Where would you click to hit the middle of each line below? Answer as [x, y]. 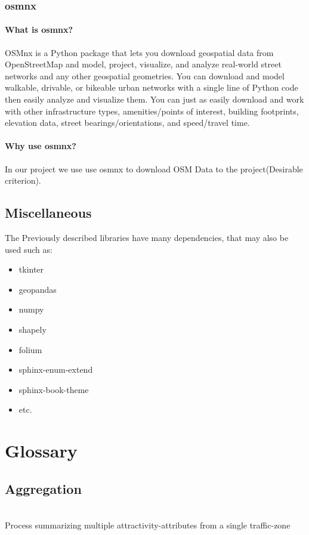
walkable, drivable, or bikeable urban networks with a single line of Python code [152, 87]
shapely [33, 329]
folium [30, 349]
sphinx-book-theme [54, 389]
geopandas [38, 289]
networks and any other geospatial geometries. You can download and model [145, 75]
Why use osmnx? [41, 146]
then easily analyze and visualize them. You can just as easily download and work [154, 99]
